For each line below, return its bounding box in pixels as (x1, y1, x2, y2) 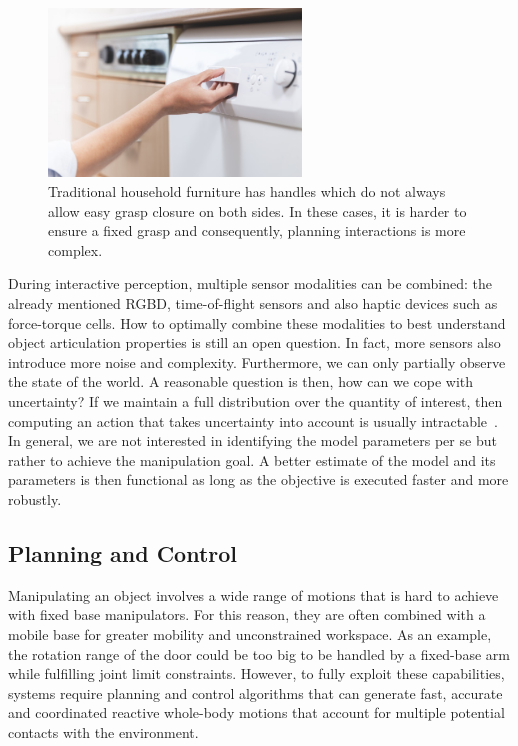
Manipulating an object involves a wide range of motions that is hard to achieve (8, 584, 499, 605)
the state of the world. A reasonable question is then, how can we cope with (8, 371, 474, 392)
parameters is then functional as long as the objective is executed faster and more (8, 469, 509, 490)
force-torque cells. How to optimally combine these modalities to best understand (8, 312, 506, 333)
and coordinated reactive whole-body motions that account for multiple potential (8, 702, 505, 723)
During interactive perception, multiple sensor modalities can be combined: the (8, 273, 492, 294)
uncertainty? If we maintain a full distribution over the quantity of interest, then (8, 390, 503, 411)
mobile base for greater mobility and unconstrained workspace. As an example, (8, 623, 492, 644)
